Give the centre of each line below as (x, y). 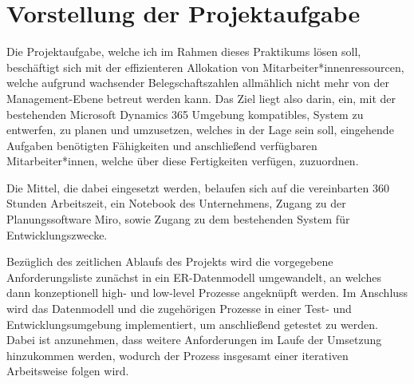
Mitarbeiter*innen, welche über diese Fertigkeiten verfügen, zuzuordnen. (183, 161)
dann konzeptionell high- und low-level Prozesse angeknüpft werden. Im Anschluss (207, 293)
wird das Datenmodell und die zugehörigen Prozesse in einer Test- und (179, 309)
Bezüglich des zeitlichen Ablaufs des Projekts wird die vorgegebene (170, 261)
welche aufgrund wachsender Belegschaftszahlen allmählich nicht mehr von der (198, 83)
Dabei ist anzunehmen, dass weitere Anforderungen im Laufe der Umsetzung (194, 340)
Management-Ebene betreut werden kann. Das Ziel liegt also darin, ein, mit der (201, 98)
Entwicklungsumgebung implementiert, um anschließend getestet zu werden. (192, 324)
